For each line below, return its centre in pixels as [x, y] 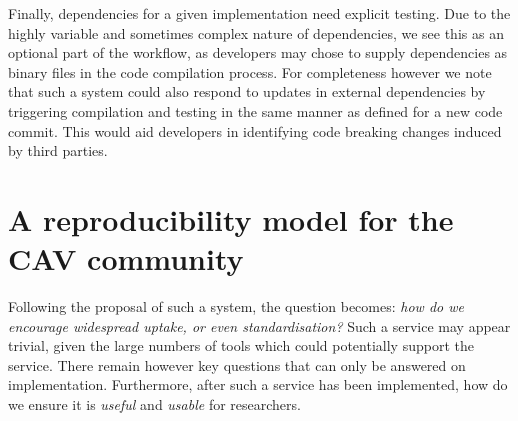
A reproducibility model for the [231, 218]
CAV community [126, 258]
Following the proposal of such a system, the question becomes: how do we [236, 306]
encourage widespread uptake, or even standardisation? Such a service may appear [259, 325]
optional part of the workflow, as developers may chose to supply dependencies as [258, 52]
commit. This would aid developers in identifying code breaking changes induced [255, 130]
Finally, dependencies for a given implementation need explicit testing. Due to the [259, 13]
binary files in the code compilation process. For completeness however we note [250, 71]
